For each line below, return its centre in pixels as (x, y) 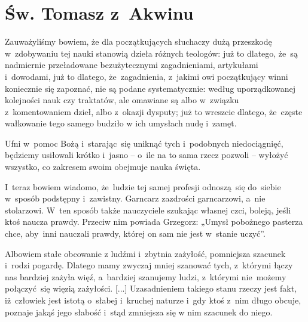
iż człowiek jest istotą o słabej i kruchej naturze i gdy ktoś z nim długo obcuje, (153, 300)
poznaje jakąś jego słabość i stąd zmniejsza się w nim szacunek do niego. (139, 312)
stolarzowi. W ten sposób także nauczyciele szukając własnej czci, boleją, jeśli (148, 210)
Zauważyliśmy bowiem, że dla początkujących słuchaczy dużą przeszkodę (138, 41)
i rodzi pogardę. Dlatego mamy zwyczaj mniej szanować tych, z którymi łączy (149, 265)
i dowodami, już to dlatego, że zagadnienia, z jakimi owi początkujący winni (147, 76)
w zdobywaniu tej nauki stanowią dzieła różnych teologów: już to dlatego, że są (151, 53)
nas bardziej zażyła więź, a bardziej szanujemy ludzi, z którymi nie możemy (146, 276)
